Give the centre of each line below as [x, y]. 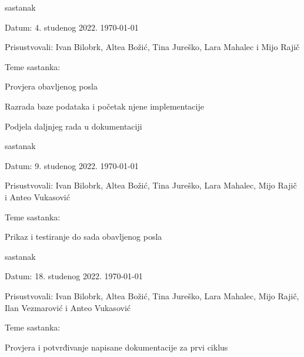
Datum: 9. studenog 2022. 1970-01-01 [72, 165]
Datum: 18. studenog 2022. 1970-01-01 [74, 276]
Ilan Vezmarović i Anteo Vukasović [68, 307]
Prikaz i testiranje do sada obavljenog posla [83, 237]
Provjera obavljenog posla [51, 86]
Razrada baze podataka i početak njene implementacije [104, 106]
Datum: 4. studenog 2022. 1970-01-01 [72, 27]
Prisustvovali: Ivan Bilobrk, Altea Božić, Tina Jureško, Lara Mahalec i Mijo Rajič [152, 47]
